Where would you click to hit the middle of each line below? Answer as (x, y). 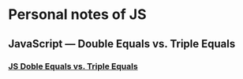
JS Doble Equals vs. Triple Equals (73, 66)
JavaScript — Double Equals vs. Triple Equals (122, 44)
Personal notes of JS (77, 15)
